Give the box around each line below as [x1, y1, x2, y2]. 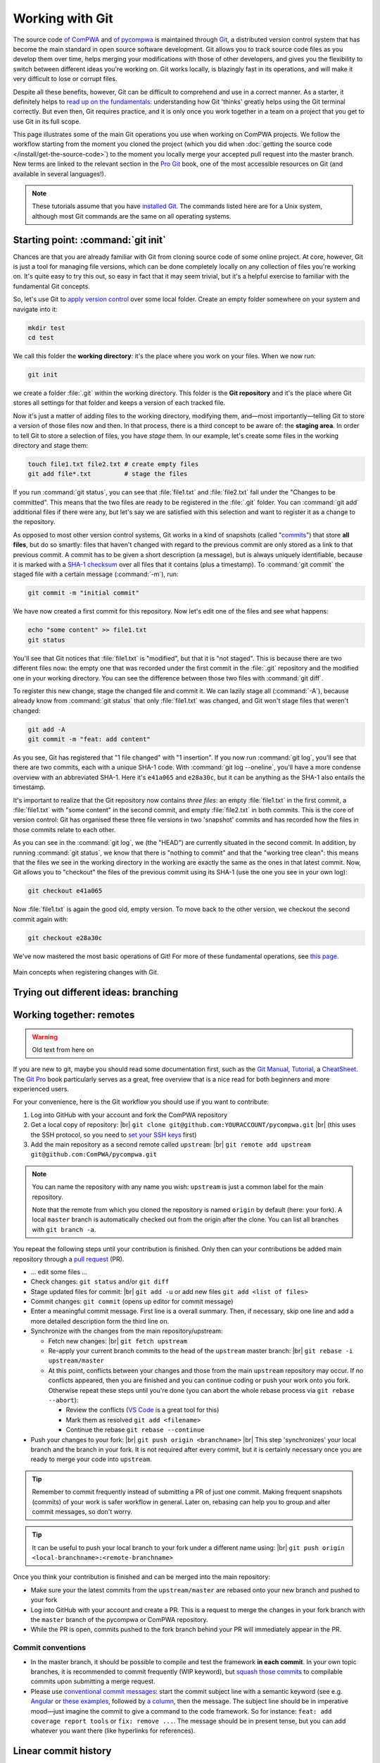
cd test [27, 334, 54, 342]
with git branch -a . [32, 1225, 96, 1233]
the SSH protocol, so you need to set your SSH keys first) [30, 1130, 197, 1139]
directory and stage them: [13, 441, 88, 449]
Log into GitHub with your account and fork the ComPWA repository [30, 1111, 228, 1119]
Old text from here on [32, 1045, 94, 1054]
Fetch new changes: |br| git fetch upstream [48, 1336, 188, 1345]
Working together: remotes [13, 1008, 135, 1020]
